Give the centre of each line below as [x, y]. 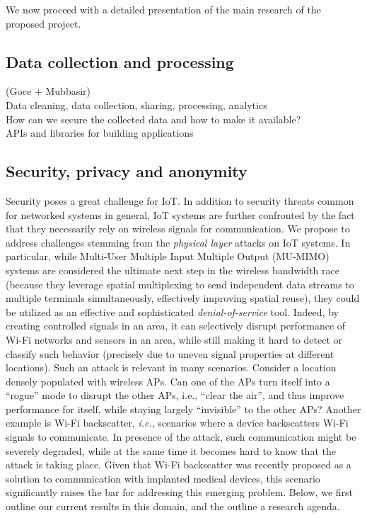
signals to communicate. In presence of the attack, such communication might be [181, 437]
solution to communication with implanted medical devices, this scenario [163, 478]
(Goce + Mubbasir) [48, 91]
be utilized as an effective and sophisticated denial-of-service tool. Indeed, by [172, 311]
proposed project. [43, 23]
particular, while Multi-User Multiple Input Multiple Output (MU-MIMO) [168, 256]
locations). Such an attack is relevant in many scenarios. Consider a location [171, 367]
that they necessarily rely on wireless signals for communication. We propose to [178, 229]
